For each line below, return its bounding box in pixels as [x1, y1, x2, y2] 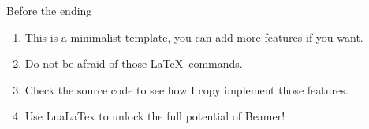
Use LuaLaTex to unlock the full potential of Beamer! [24, 108, 285, 124]
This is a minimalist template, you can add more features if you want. [24, 28, 363, 45]
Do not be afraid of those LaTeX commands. [24, 55, 243, 72]
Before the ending [6, 2, 92, 18]
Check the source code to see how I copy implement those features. [24, 81, 348, 98]
